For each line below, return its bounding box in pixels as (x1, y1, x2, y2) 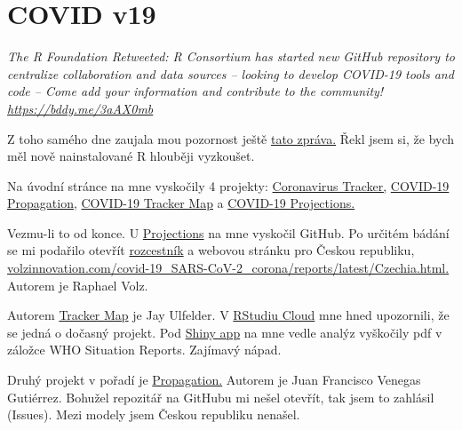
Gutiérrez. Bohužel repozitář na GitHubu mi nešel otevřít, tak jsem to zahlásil (7, 387, 434, 406)
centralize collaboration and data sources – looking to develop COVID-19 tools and (7, 64, 454, 83)
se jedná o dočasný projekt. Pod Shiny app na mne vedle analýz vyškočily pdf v (7, 322, 442, 341)
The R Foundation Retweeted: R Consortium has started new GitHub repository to (7, 47, 455, 66)
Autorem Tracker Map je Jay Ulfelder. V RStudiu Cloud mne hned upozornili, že (7, 306, 450, 324)
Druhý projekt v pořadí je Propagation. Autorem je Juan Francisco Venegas (7, 370, 421, 389)
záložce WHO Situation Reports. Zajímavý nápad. (7, 340, 282, 359)
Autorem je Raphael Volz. (7, 275, 148, 294)
